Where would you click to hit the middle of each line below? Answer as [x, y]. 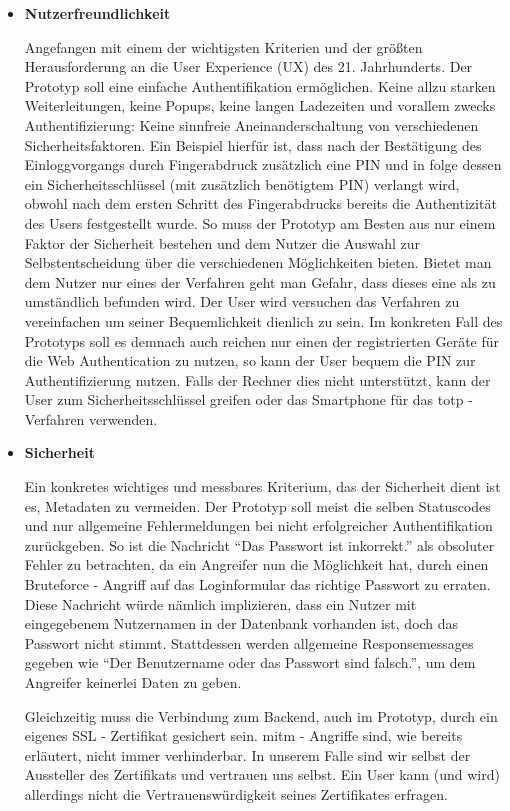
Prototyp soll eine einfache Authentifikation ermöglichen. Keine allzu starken [260, 85]
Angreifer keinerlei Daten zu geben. [133, 682]
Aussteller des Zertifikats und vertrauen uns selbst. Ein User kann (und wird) [262, 774]
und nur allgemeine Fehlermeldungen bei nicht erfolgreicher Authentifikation [258, 525]
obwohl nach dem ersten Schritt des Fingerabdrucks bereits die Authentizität [260, 203]
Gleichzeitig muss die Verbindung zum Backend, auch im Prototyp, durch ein [261, 715]
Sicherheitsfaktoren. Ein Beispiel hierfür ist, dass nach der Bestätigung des [253, 144]
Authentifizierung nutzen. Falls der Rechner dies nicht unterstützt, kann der [257, 379]
